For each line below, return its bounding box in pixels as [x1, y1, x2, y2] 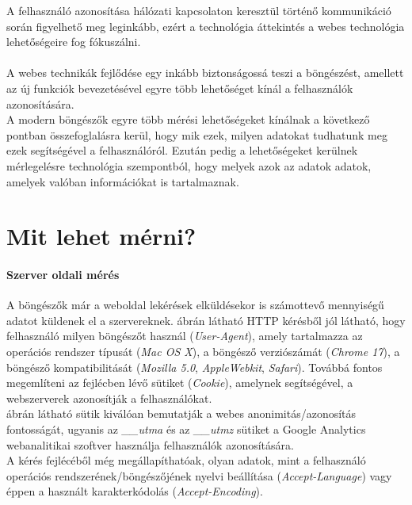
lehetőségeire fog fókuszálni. [6, 33, 141, 50]
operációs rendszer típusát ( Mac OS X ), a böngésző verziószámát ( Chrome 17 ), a [6, 343, 400, 360]
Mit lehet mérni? [6, 220, 196, 252]
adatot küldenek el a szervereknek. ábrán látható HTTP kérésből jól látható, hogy [6, 312, 406, 328]
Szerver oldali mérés [6, 266, 120, 283]
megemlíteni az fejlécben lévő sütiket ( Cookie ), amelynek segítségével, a [6, 374, 353, 391]
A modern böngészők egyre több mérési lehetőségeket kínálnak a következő [6, 111, 370, 128]
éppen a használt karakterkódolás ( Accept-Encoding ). [6, 483, 263, 499]
